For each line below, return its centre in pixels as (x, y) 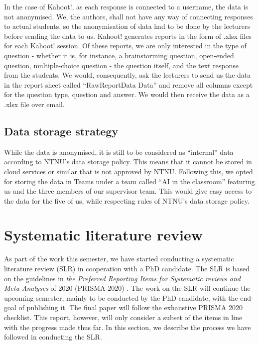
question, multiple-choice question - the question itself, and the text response (122, 65)
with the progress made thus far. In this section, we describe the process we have (128, 327)
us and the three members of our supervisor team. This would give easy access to (128, 191)
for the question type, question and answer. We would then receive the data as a (127, 94)
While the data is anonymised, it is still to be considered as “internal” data (119, 152)
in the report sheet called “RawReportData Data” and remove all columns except (129, 84)
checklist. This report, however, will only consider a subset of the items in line (123, 317)
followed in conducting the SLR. (53, 337)
